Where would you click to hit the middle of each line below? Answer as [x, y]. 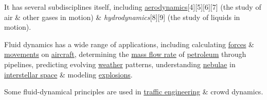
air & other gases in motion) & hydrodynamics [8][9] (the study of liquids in [122, 17]
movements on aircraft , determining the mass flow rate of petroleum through [125, 54]
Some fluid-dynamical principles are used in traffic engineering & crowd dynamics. [134, 92]
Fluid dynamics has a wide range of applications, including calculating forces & [129, 44]
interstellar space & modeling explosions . [68, 74]
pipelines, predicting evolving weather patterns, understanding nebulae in [120, 64]
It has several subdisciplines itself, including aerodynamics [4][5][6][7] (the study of [133, 7]
